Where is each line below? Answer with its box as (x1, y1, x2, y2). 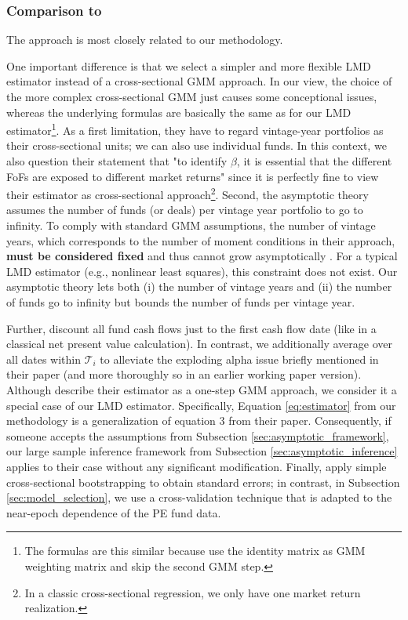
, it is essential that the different (236, 153, 392, 169)
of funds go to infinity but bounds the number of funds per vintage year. (6, 294, 355, 310)
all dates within (6, 350, 81, 367)
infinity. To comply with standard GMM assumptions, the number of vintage (6, 217, 376, 234)
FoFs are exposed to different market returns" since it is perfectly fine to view (6, 168, 379, 184)
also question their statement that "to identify (6, 153, 228, 169)
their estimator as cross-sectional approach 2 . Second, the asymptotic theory (6, 184, 369, 202)
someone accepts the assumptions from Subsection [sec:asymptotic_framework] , (6, 427, 389, 444)
